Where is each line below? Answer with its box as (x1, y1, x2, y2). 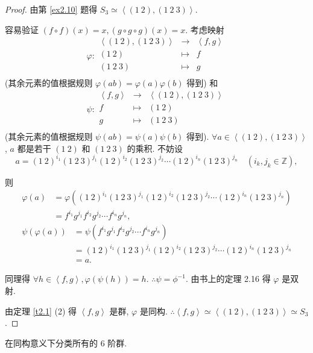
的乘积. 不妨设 (127, 142, 183, 154)
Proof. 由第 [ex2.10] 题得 (5, 3, 98, 15)
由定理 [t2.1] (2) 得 (5, 304, 77, 317)
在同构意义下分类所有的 (5, 336, 98, 349)
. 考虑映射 (185, 23, 224, 36)
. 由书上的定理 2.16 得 (185, 272, 271, 285)
